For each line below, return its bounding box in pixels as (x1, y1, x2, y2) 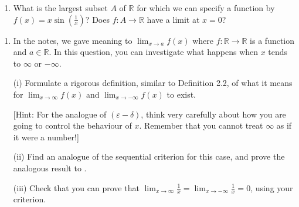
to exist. (167, 88, 196, 100)
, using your (250, 181, 293, 194)
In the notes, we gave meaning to (13, 34, 132, 46)
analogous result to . (13, 161, 87, 174)
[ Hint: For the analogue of (13, 108, 107, 120)
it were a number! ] (13, 130, 79, 143)
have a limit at (147, 13, 200, 25)
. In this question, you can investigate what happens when (49, 46, 259, 58)
